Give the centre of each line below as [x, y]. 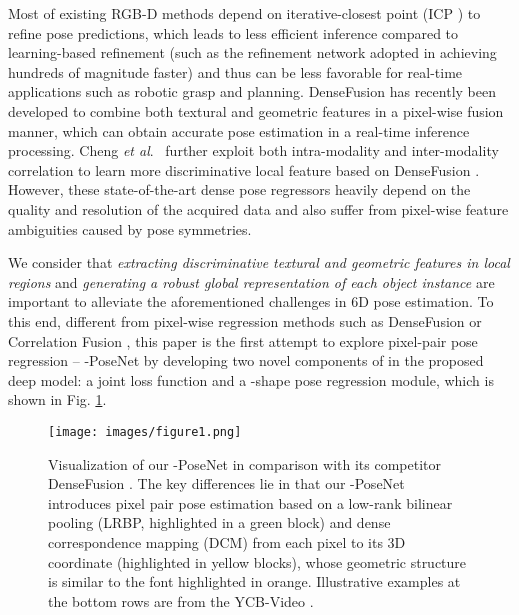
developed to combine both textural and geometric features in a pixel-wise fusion [256, 110]
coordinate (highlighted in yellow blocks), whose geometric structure [257, 561]
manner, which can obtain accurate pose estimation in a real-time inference [239, 130]
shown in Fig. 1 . [57, 399]
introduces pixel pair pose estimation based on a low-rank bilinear [250, 502]
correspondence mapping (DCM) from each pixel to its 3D [227, 541]
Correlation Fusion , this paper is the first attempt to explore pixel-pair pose [243, 340]
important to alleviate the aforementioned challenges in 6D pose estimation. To [251, 301]
